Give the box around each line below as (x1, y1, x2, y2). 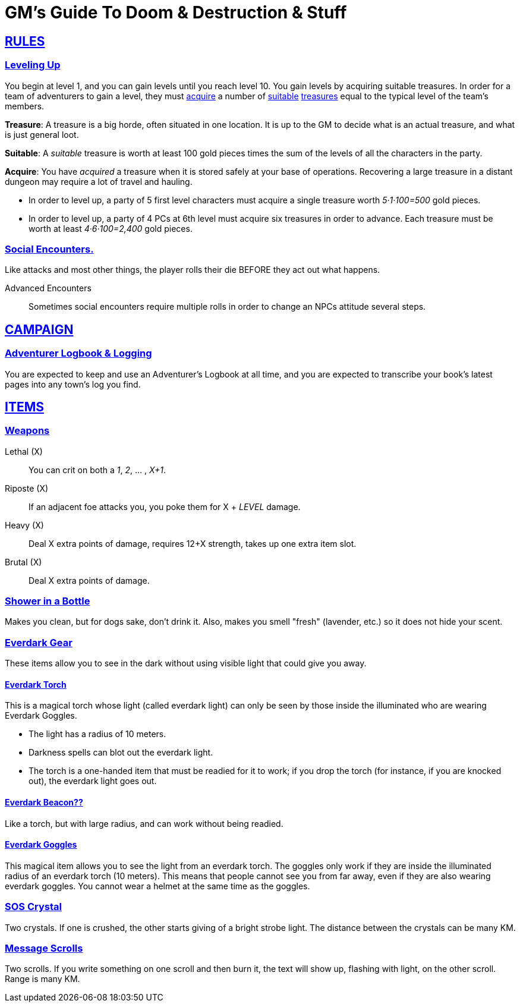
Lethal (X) (5, 446, 43, 457)
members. (5, 100, 45, 111)
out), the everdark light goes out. (29, 776, 157, 786)
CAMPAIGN (5, 322, 74, 337)
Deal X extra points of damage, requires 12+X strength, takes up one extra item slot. (29, 538, 357, 549)
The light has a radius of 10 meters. (29, 729, 166, 739)
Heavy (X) (5, 520, 44, 530)
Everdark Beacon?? (5, 797, 83, 808)
